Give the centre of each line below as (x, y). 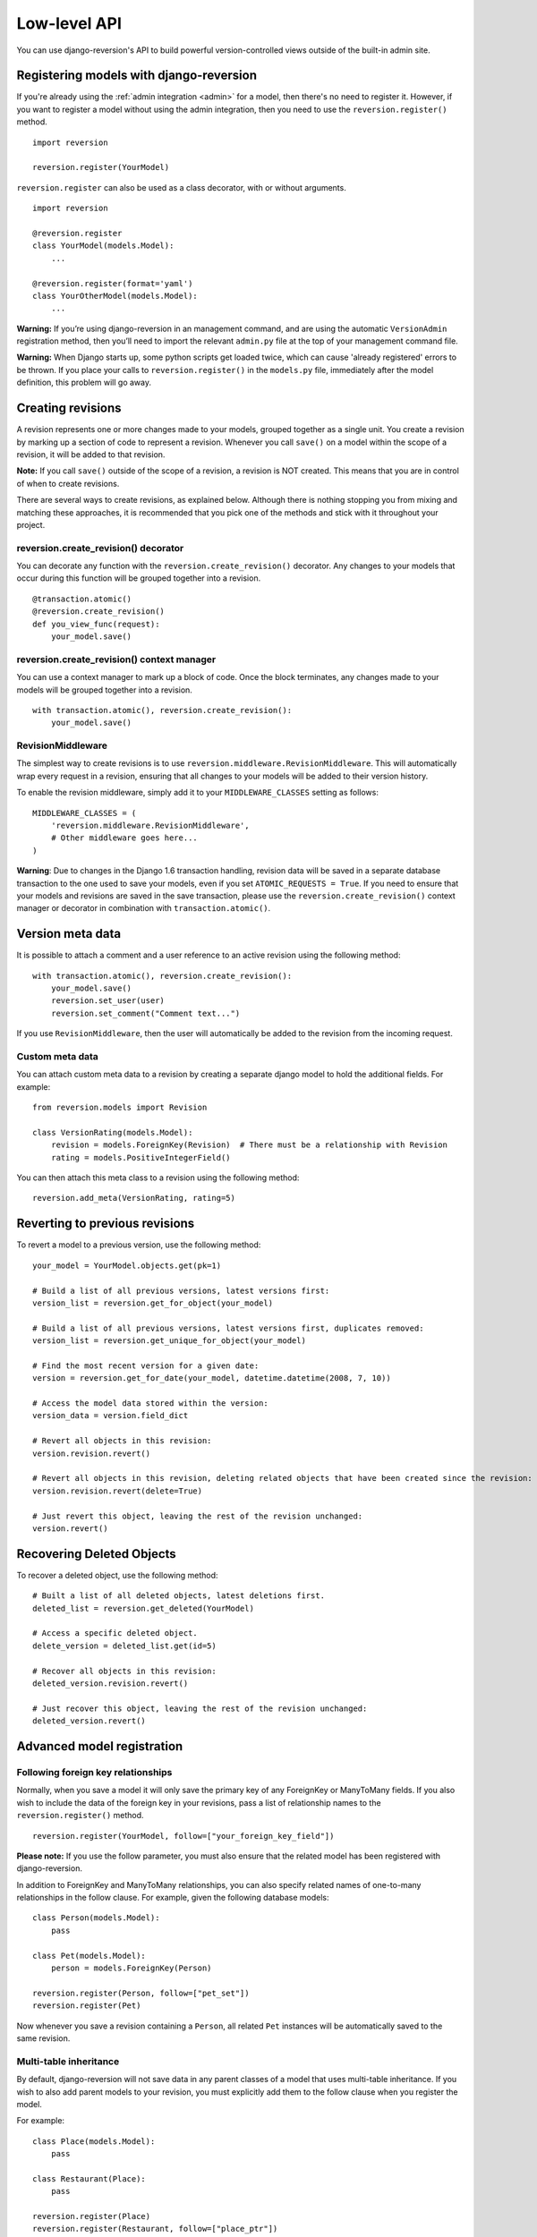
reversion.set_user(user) (108, 1001)
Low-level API (69, 23)
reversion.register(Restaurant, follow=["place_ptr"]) (155, 2229)
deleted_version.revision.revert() (111, 1684)
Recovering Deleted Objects (96, 1554)
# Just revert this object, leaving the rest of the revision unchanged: (198, 1516)
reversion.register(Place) (92, 2216)
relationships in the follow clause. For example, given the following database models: (173, 1898)
